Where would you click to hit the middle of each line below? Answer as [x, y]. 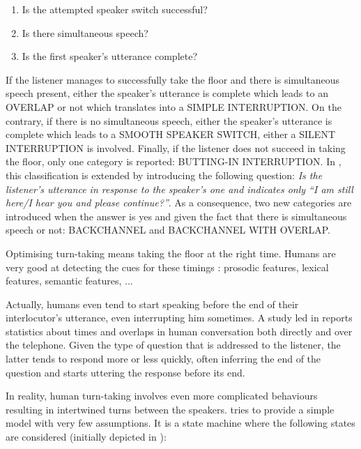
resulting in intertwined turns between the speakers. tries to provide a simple [170, 409]
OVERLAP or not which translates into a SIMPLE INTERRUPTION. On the [174, 106]
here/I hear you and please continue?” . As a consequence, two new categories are [179, 203]
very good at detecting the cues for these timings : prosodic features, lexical [167, 267]
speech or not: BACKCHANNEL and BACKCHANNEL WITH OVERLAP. [168, 230]
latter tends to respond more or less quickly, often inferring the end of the [163, 359]
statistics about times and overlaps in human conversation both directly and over [179, 331]
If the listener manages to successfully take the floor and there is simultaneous [173, 79]
